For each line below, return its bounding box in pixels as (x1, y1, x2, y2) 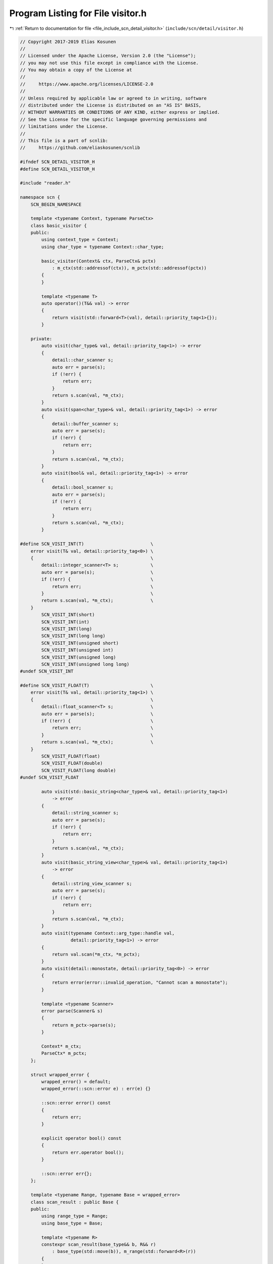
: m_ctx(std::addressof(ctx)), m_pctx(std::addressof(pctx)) (52, 265, 207, 271)
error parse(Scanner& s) (41, 1008, 103, 1014)
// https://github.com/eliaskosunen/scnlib (20, 145, 140, 151)
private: (30, 336, 53, 341)
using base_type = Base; (41, 1220, 103, 1226)
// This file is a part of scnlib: (20, 138, 108, 144)
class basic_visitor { (30, 222, 87, 229)
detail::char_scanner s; (52, 357, 114, 363)
